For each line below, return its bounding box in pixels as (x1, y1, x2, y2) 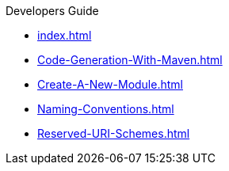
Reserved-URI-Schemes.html (37, 127, 190, 140)
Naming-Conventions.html (37, 102, 174, 116)
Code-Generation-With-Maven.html (37, 53, 223, 66)
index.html (37, 28, 92, 42)
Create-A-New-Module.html (37, 78, 183, 91)
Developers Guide (6, 4, 99, 17)
